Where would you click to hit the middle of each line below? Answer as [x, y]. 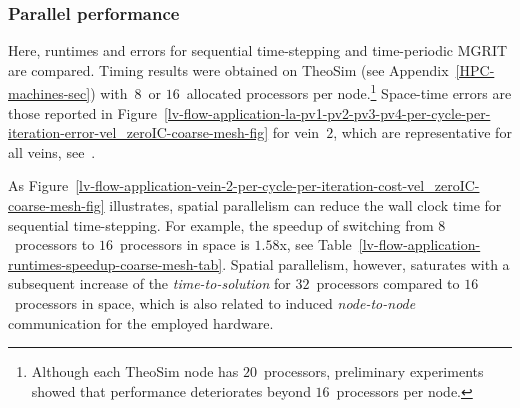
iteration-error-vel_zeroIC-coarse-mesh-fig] [138, 132]
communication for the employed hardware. [141, 322]
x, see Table [315, 244]
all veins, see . [52, 151]
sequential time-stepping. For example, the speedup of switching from [221, 224]
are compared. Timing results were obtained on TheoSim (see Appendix [228, 69]
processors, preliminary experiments [374, 371]
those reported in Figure [82, 112]
